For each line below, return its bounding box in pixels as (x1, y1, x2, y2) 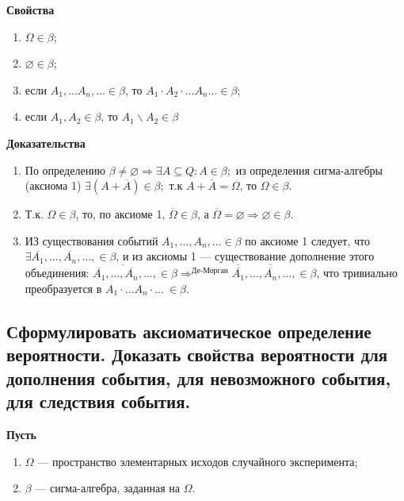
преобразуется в (25, 279, 102, 296)
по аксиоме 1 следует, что (245, 232, 370, 249)
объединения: (25, 264, 90, 281)
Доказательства (6, 134, 86, 151)
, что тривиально (316, 264, 398, 281)
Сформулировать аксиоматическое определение (6, 318, 372, 343)
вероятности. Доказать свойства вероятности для (6, 342, 388, 367)
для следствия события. (6, 389, 191, 414)
